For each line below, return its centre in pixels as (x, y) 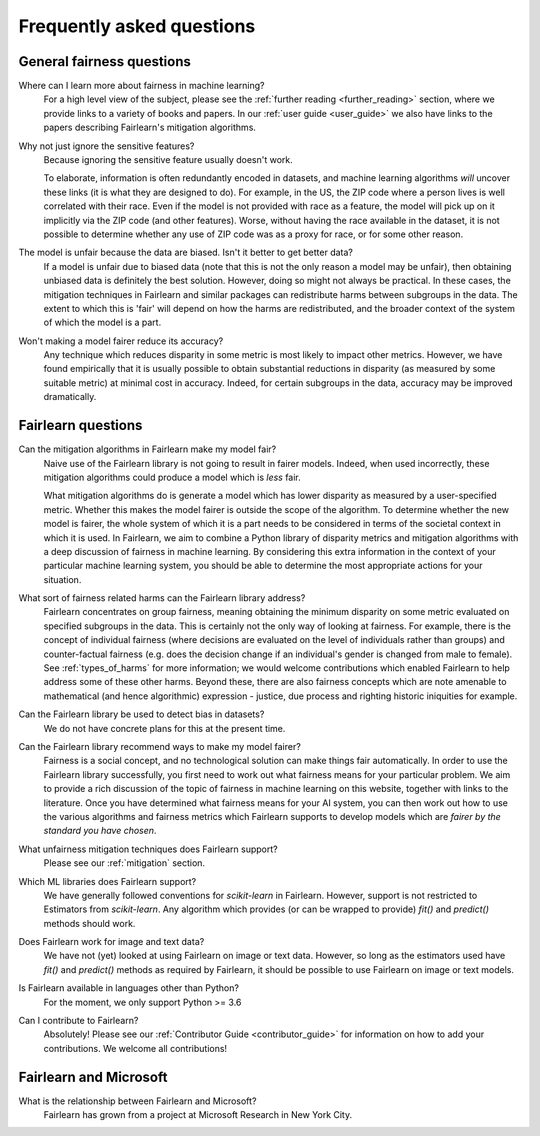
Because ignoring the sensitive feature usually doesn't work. (168, 160)
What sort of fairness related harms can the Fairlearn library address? (162, 598)
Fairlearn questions (80, 425)
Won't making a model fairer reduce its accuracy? (121, 341)
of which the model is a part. (102, 322)
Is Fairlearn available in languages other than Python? (129, 988)
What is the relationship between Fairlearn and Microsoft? (137, 1101)
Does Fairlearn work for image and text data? (111, 942)
